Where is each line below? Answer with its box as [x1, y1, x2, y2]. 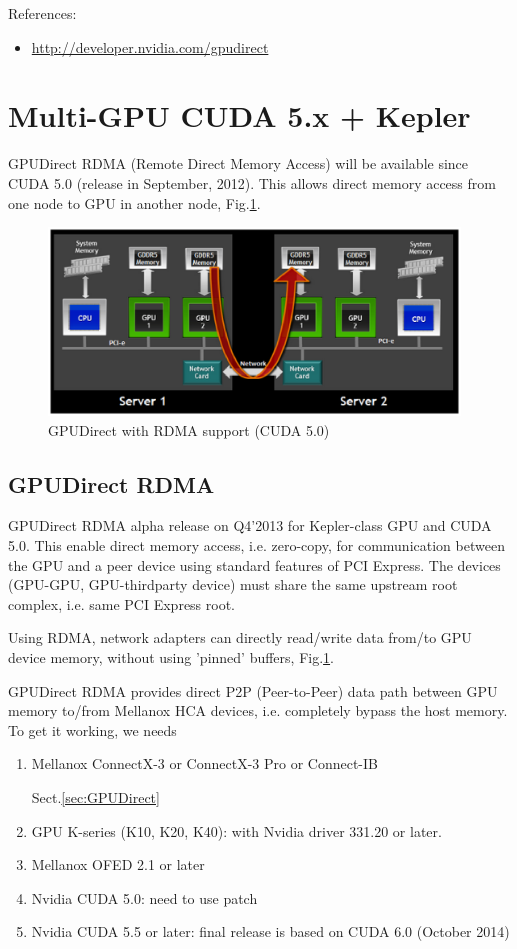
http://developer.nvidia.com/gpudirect [31, 36, 269, 57]
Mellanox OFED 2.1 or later [31, 854, 205, 875]
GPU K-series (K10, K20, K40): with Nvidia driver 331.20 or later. [31, 820, 442, 841]
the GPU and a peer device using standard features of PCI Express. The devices [8, 554, 501, 575]
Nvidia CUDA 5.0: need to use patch [31, 887, 258, 908]
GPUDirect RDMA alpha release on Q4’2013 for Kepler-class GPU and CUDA [8, 515, 492, 536]
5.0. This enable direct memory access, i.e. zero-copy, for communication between [8, 535, 505, 556]
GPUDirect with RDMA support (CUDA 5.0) [48, 419, 330, 440]
